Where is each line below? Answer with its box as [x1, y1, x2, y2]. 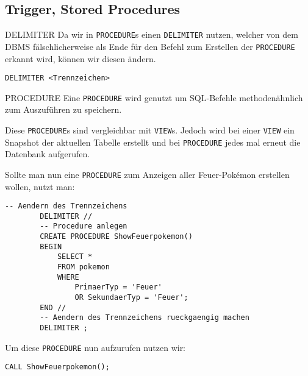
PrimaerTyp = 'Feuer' [74, 283, 162, 292]
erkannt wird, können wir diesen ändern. [5, 52, 156, 65]
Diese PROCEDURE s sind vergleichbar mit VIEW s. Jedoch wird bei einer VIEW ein [5, 124, 295, 137]
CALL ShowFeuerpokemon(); [5, 363, 110, 372]
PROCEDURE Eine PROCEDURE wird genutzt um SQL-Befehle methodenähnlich [5, 91, 303, 104]
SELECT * [57, 252, 93, 261]
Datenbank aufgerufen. [5, 147, 90, 160]
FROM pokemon [57, 263, 110, 272]
